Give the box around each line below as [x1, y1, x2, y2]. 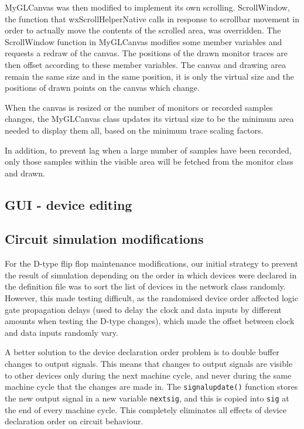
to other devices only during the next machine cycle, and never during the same [5, 369, 292, 381]
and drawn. [5, 166, 45, 179]
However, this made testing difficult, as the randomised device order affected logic [5, 292, 298, 304]
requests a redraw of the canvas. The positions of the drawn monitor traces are [5, 47, 288, 59]
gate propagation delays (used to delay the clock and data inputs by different [5, 303, 282, 315]
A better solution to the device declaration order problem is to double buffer [5, 346, 279, 358]
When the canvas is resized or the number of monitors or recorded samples [5, 101, 273, 113]
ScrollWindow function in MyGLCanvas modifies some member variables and [5, 35, 282, 47]
